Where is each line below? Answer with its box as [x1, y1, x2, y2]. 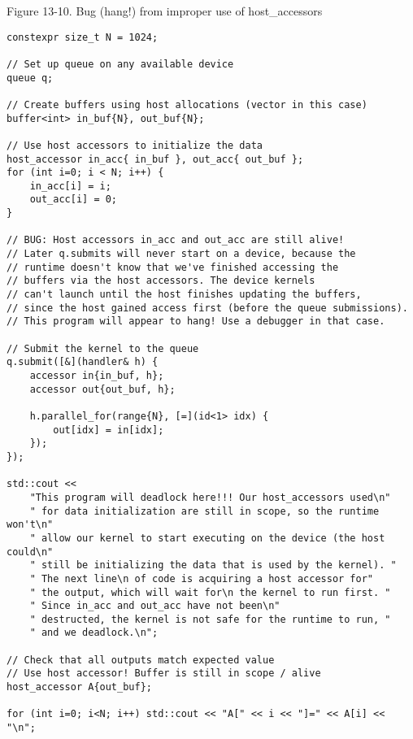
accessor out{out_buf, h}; [29, 383, 176, 395]
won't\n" [7, 519, 54, 531]
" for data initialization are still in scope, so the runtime [29, 505, 380, 517]
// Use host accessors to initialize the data [7, 139, 263, 151]
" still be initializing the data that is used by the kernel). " [29, 559, 397, 572]
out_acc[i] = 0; [29, 193, 118, 206]
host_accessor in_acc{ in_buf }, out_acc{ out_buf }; [7, 153, 304, 165]
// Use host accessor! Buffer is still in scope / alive [7, 667, 321, 680]
